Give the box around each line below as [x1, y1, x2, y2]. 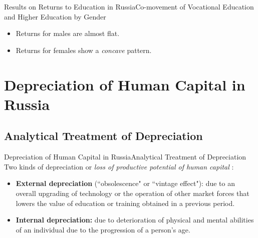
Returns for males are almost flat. [16, 28, 120, 38]
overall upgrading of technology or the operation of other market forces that [16, 187, 249, 198]
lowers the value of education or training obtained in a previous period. [16, 197, 235, 208]
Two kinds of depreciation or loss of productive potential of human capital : [4, 161, 234, 171]
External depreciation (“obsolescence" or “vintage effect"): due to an [16, 178, 235, 188]
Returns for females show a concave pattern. [16, 44, 152, 55]
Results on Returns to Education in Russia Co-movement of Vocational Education [4, 1, 254, 11]
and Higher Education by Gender [4, 11, 106, 21]
